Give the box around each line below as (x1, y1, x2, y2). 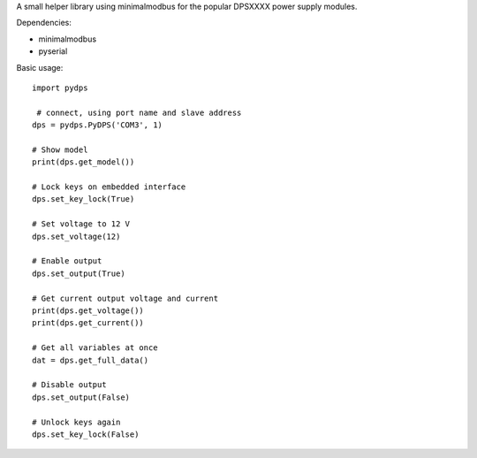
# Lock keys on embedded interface (32, 182, 186, 192)
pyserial (38, 46, 68, 57)
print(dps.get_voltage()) (32, 305, 145, 316)
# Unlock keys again (32, 416, 121, 427)
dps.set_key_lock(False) (32, 429, 140, 439)
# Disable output (32, 380, 107, 390)
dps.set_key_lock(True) (32, 195, 135, 204)
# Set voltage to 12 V (32, 219, 131, 229)
